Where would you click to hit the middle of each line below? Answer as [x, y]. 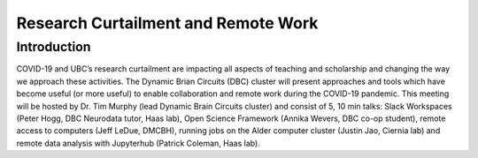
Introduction [54, 47]
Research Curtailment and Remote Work [167, 23]
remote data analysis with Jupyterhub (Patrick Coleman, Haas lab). [138, 143]
